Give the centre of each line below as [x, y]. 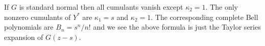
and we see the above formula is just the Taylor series [177, 27]
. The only [222, 7]
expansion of [24, 37]
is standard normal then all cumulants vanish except [101, 7]
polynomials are [29, 27]
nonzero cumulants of [38, 17]
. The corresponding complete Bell [204, 17]
